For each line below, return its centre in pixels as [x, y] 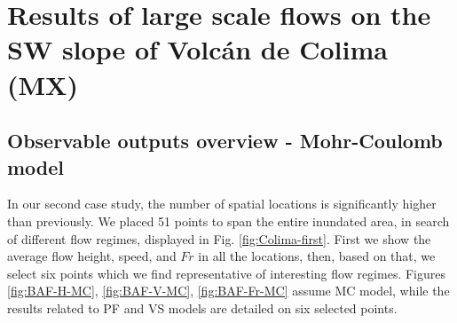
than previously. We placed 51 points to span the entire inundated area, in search [228, 221]
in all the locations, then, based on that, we [317, 256]
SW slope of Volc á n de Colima [197, 49]
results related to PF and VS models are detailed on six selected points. [202, 307]
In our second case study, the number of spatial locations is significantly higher [222, 204]
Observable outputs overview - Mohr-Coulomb [225, 141]
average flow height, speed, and [92, 256]
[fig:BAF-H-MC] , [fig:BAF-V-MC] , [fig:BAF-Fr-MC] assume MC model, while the [228, 291]
